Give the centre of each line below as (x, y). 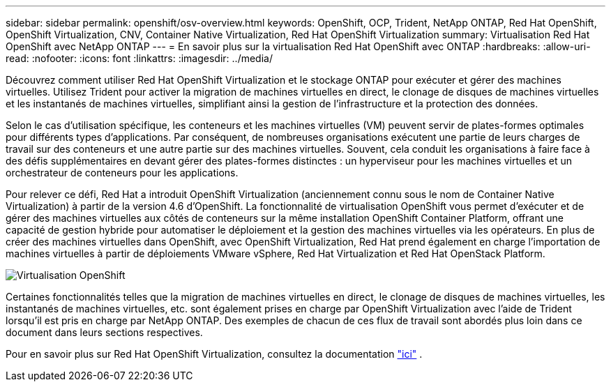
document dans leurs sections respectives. (104, 332)
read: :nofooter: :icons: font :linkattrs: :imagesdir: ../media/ (139, 58)
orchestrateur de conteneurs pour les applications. (122, 173)
